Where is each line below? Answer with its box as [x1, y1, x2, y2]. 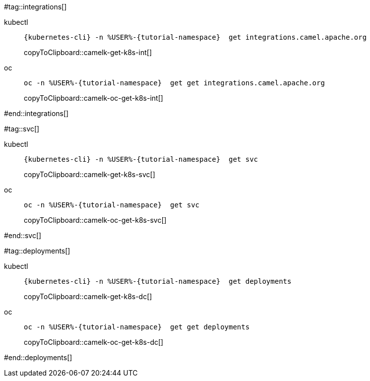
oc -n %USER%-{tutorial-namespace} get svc [24, 201, 200, 209]
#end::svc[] [4, 231, 42, 240]
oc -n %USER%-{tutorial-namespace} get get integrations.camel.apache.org [24, 79, 325, 87]
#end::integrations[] [4, 109, 69, 118]
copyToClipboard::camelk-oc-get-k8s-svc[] [24, 216, 167, 224]
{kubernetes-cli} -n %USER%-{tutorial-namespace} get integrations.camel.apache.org [24, 33, 367, 41]
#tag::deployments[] [4, 247, 70, 255]
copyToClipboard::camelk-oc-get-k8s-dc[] [24, 338, 164, 346]
